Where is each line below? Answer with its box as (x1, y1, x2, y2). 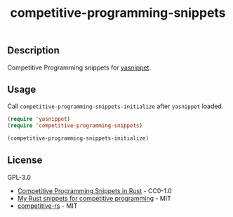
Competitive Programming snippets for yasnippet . (7, 63, 152, 72)
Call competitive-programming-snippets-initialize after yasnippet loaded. (7, 102, 224, 110)
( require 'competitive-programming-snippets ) (7, 122, 142, 129)
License (7, 154, 43, 166)
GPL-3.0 (7, 173, 32, 181)
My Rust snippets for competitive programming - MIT (17, 194, 172, 202)
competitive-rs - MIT (17, 202, 78, 210)
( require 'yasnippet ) (7, 116, 71, 123)
